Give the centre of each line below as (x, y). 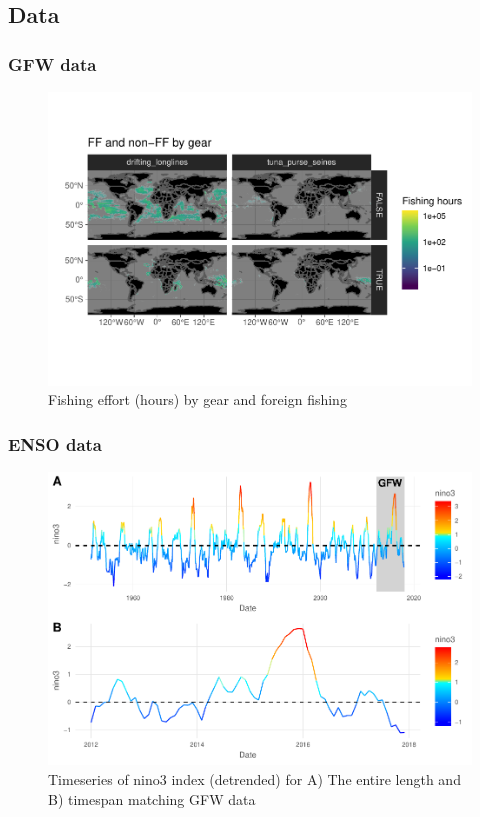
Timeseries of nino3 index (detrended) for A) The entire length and (254, 779)
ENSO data (55, 443)
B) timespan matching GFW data (152, 798)
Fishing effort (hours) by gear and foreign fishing (197, 399)
